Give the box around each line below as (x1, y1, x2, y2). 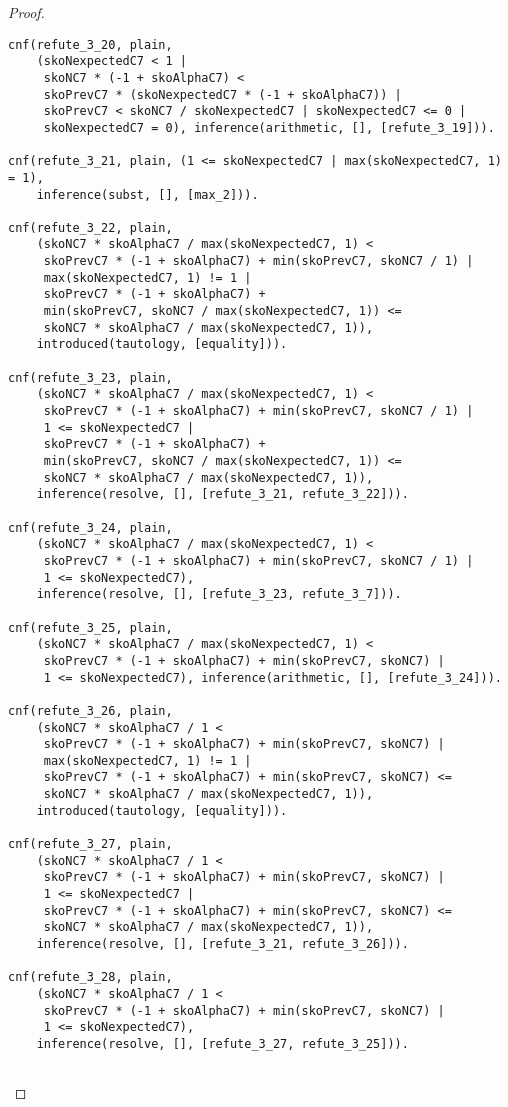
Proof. (8, 2, 45, 22)
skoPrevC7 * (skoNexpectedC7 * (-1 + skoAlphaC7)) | (43, 87, 402, 102)
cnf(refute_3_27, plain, (8, 837, 173, 852)
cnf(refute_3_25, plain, (8, 620, 173, 635)
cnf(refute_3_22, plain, (8, 220, 173, 235)
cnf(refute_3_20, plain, (8, 37, 173, 52)
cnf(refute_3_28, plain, (8, 970, 173, 985)
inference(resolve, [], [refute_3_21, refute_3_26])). (36, 937, 409, 952)
